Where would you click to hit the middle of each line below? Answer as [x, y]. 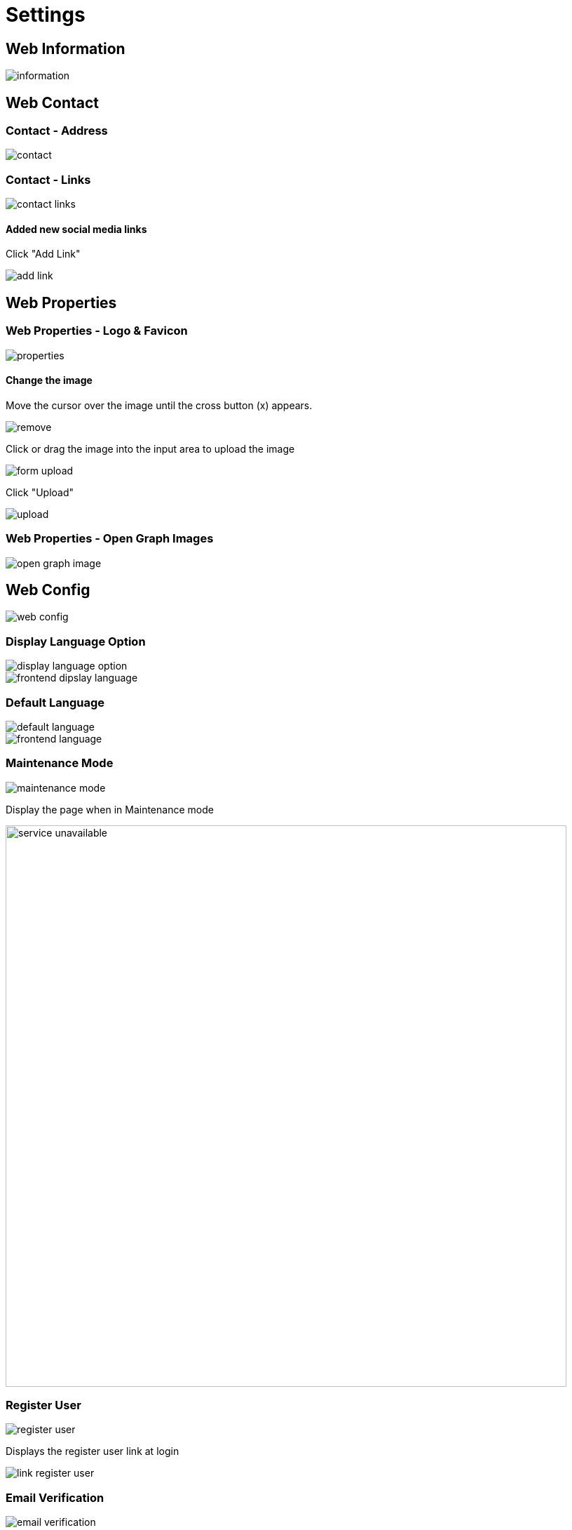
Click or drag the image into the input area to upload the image [150, 448]
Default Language [55, 702]
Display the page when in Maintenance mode [110, 809]
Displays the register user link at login [93, 1451]
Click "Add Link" [43, 254]
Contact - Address [57, 131]
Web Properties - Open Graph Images [110, 539]
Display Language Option [76, 641]
